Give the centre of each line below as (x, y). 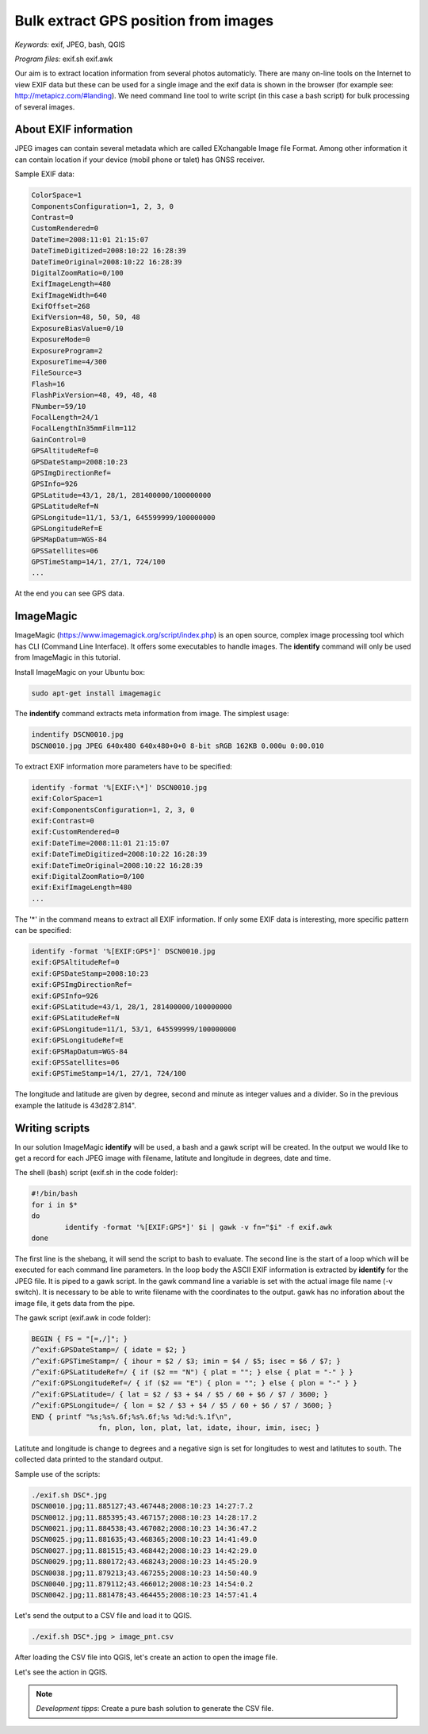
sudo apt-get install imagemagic (96, 693)
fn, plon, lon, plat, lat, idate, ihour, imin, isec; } (209, 1428)
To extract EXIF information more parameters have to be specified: (124, 766)
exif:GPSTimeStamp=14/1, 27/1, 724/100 (109, 1073)
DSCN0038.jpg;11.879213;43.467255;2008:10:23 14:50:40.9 (144, 1573)
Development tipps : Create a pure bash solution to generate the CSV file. (155, 1709)
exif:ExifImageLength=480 (82, 888)
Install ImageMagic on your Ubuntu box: (80, 672)
